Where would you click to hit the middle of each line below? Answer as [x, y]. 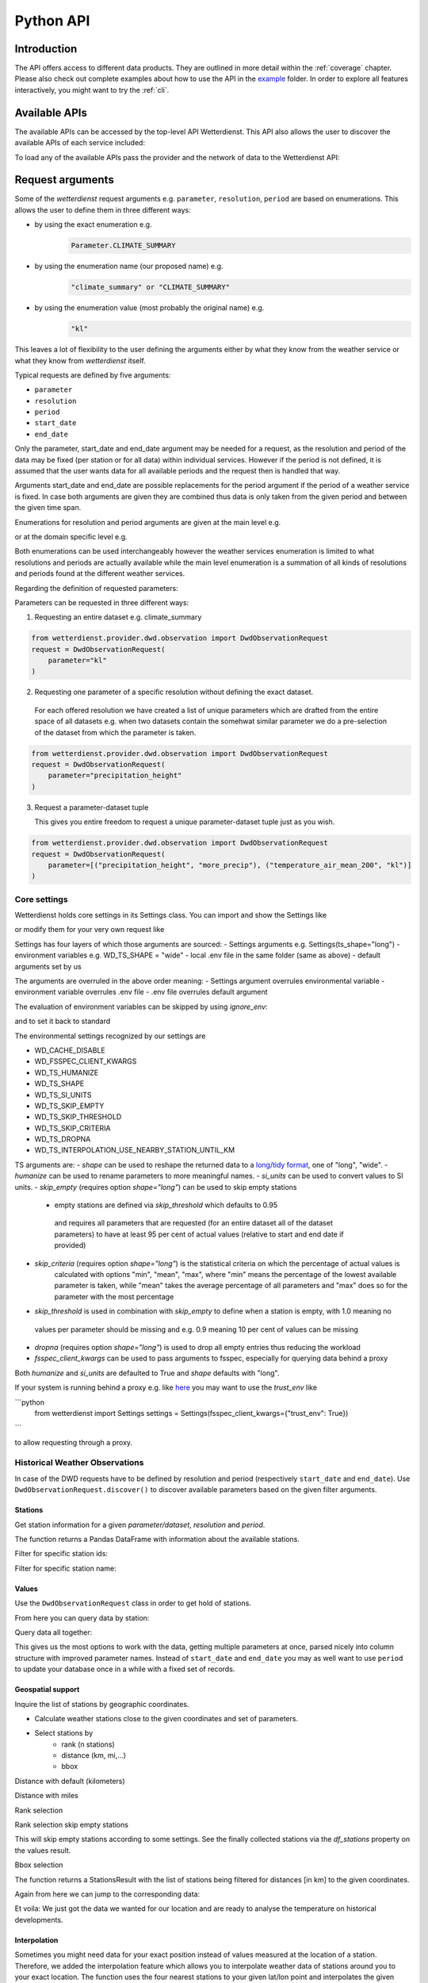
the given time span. [48, 508]
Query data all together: [53, 1632]
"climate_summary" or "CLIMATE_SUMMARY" [150, 287]
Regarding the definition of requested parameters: [96, 588]
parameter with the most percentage [114, 1296]
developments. [39, 1920]
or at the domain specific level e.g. [71, 536]
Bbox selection [39, 1865]
